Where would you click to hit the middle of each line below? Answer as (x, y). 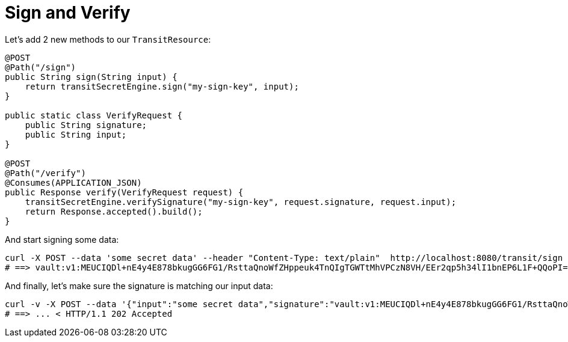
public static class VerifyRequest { (94, 115)
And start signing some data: (62, 239)
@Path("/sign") (41, 67)
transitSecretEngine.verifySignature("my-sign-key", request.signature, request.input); (241, 202)
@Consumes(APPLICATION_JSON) (73, 182)
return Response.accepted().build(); (114, 211)
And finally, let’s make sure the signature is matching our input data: (139, 286)
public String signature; (86, 125)
